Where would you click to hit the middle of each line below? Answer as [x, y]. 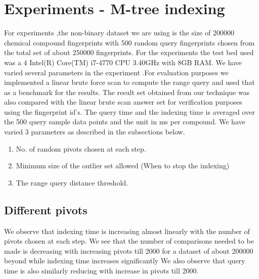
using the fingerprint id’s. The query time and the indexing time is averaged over [129, 111]
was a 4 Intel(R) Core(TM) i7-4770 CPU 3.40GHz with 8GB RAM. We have [123, 62]
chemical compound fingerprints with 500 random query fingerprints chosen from [129, 42]
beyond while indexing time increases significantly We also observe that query [125, 261]
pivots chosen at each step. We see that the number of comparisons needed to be [129, 241]
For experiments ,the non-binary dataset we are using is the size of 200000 [119, 33]
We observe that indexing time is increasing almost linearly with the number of [127, 231]
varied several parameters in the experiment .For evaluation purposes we [116, 72]
